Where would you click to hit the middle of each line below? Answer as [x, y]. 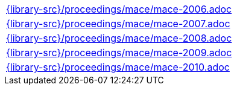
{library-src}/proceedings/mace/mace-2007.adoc [118, 24]
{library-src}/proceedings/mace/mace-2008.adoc [119, 38]
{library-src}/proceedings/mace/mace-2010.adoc [118, 67]
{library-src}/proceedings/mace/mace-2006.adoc [119, 9]
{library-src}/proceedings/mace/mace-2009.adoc [119, 53]
